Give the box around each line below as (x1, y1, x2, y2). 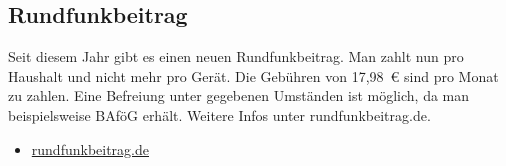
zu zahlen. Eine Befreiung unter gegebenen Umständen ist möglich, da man (8, 85, 470, 106)
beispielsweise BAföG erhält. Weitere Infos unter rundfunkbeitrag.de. (8, 104, 431, 125)
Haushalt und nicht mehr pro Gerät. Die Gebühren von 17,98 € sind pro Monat (8, 65, 499, 86)
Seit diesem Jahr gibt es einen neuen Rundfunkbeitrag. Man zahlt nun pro (8, 46, 464, 67)
